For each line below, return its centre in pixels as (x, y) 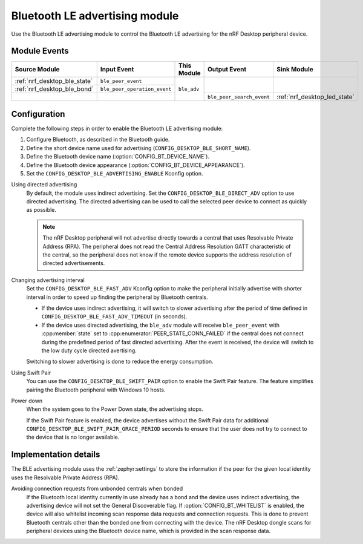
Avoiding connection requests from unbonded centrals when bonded (97, 489)
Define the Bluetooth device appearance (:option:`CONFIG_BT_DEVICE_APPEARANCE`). (136, 165)
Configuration (38, 114)
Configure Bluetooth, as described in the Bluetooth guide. (98, 140)
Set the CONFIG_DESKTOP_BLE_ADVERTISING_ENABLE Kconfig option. (115, 173)
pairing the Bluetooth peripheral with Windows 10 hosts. (96, 390)
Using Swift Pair (31, 373)
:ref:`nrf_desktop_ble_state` (54, 81)
